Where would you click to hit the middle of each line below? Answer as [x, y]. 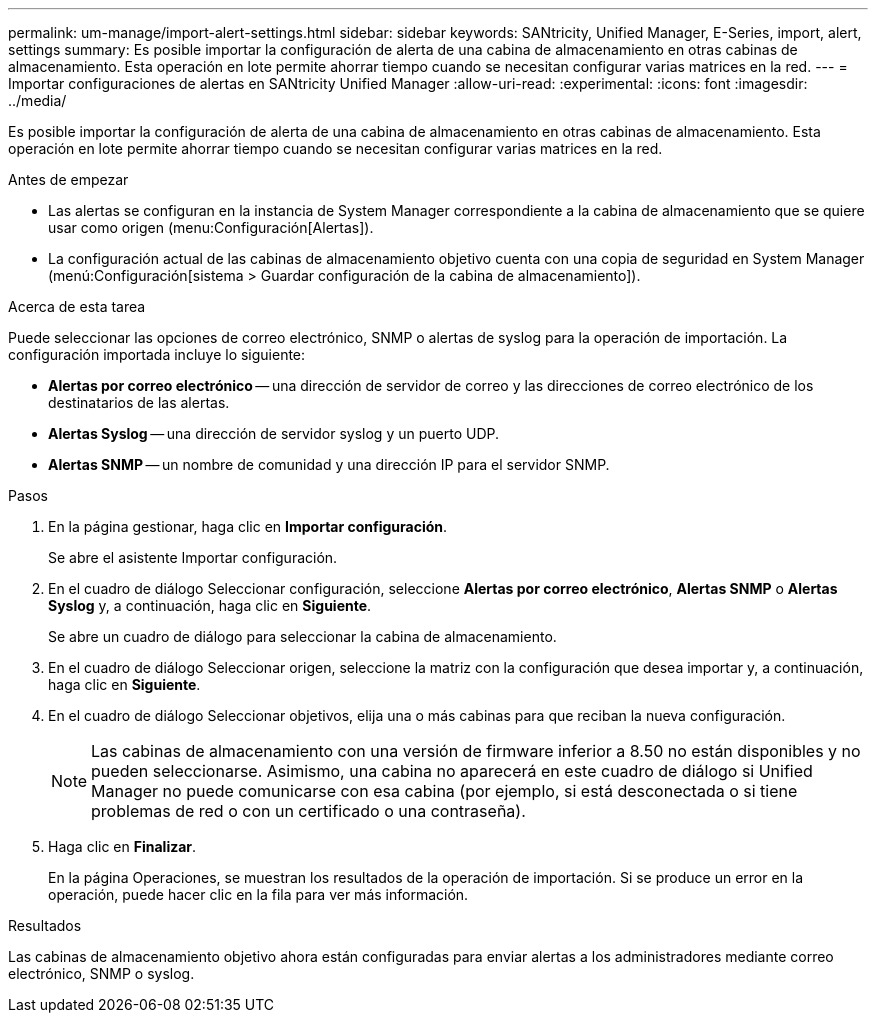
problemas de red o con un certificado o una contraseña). [308, 811]
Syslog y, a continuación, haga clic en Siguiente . [210, 605]
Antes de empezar [68, 179]
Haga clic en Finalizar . [122, 846]
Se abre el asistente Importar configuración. [193, 557]
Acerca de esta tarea [77, 306]
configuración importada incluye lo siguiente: [157, 354]
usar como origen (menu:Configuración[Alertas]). [211, 227]
